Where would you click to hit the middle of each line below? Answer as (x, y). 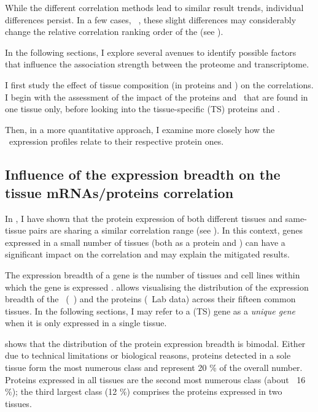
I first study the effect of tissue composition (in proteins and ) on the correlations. (159, 84)
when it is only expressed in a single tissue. (86, 323)
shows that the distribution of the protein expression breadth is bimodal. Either (155, 343)
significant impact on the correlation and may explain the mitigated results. (147, 254)
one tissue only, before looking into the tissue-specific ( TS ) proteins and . (142, 109)
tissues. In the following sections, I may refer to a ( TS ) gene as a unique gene (150, 311)
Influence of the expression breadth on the (143, 174)
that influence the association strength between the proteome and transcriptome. (157, 64)
